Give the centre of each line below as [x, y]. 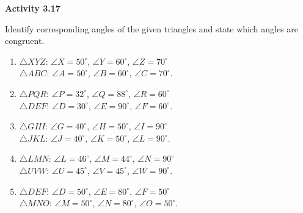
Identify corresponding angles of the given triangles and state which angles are [152, 28]
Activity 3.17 [33, 8]
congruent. [25, 41]
